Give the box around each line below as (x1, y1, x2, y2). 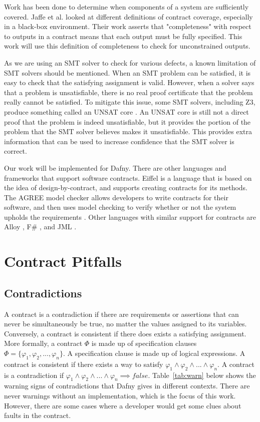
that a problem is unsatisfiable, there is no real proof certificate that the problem (4, 87, 253, 97)
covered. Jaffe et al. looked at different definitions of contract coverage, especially (4, 11, 253, 22)
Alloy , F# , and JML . (4, 221, 77, 232)
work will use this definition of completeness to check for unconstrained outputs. (4, 41, 250, 51)
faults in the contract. (4, 410, 71, 420)
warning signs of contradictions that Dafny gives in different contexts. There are (4, 380, 250, 391)
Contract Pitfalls (4, 251, 122, 271)
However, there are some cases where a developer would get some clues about (4, 400, 241, 410)
